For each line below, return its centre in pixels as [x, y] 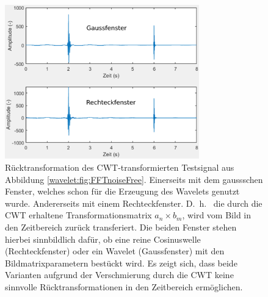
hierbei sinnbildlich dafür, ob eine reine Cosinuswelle [103, 239]
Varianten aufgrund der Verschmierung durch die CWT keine [119, 275]
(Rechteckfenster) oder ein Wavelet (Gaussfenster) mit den [115, 251]
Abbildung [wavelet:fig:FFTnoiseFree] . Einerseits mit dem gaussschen [134, 179]
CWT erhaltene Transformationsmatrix [78, 215]
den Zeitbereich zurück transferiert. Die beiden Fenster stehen [121, 227]
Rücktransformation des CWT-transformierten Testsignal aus [120, 167]
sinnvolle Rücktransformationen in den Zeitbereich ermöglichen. [124, 287]
